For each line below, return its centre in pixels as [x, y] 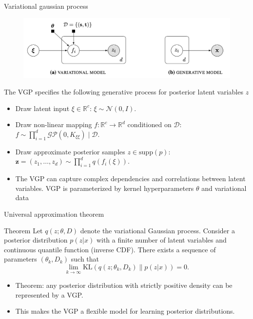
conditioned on [149, 124]
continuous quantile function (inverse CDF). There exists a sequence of [110, 249]
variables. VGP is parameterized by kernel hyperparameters [105, 188]
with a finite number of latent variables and [161, 240]
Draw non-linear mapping [54, 124]
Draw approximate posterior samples [70, 151]
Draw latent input [42, 108]
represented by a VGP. [49, 294]
